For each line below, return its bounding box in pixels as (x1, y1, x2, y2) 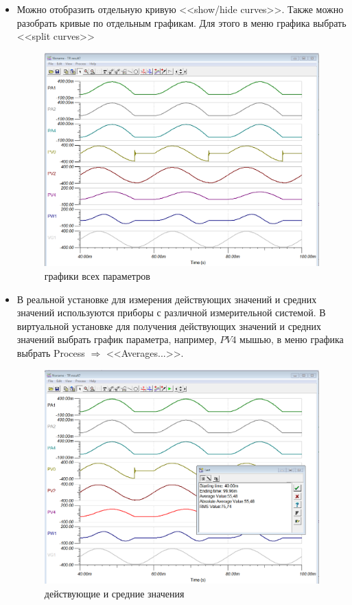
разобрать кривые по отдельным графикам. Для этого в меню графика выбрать (16, 15, 347, 30)
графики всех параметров (44, 269, 150, 283)
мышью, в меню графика (239, 332, 344, 346)
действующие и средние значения (44, 586, 185, 600)
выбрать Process (16, 346, 85, 360)
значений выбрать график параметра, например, (16, 332, 217, 346)
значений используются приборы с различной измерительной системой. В (16, 305, 326, 320)
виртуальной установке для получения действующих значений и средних (16, 318, 322, 333)
